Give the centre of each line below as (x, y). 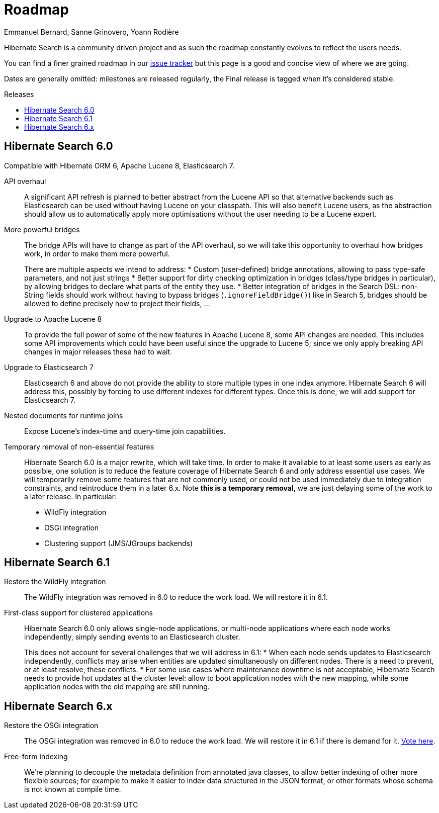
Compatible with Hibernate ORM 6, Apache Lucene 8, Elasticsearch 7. (119, 165)
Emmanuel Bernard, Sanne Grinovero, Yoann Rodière (92, 32)
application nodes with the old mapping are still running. (117, 687)
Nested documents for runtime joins (64, 415)
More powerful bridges (42, 229)
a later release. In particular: (70, 496)
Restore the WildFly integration (55, 582)
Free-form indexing (36, 757)
